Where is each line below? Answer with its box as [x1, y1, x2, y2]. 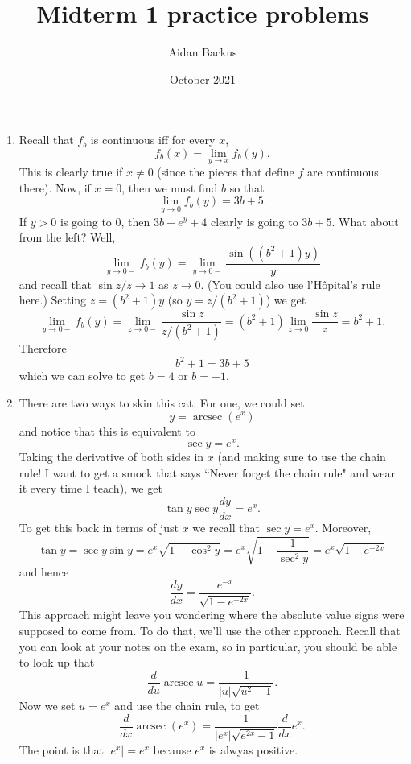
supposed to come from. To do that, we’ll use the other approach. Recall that [18, 622, 401, 638]
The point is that [18, 741, 104, 758]
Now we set [18, 697, 76, 714]
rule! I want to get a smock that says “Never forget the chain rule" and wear [18, 464, 396, 481]
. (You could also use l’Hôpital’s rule [200, 275, 380, 292]
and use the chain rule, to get [114, 697, 260, 714]
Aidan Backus [168, 43, 237, 60]
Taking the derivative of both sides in [18, 448, 204, 465]
